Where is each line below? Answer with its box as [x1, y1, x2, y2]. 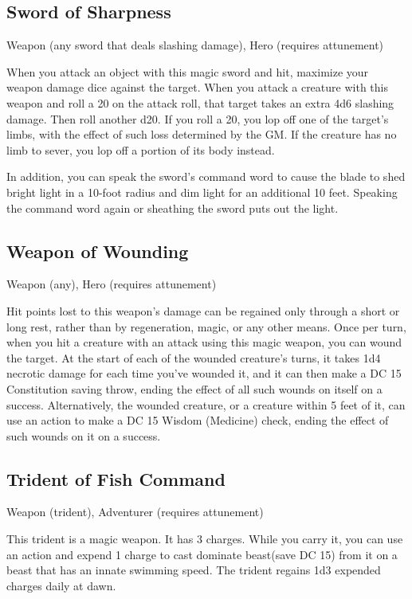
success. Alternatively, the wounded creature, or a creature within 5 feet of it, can [6, 396, 406, 413]
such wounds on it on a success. [6, 427, 161, 444]
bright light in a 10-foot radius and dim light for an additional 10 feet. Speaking [6, 183, 398, 200]
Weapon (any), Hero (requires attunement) [6, 276, 217, 292]
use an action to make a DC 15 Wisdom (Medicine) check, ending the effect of [6, 412, 389, 429]
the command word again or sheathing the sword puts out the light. [6, 199, 339, 216]
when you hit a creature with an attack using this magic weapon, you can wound [6, 334, 402, 350]
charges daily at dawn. [6, 577, 116, 593]
